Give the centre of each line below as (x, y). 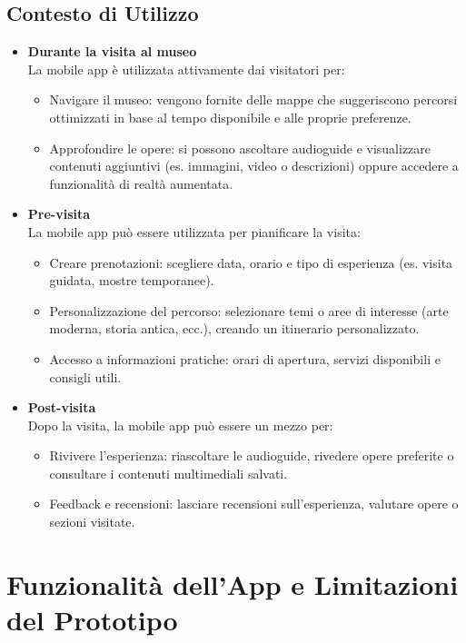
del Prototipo (92, 620)
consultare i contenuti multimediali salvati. (169, 473)
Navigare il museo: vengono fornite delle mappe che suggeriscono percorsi (253, 99)
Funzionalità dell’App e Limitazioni (233, 584)
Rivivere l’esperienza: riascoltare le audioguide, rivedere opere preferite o (252, 455)
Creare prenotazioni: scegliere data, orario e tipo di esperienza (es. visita (251, 262)
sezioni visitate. (92, 522)
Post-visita (62, 407)
